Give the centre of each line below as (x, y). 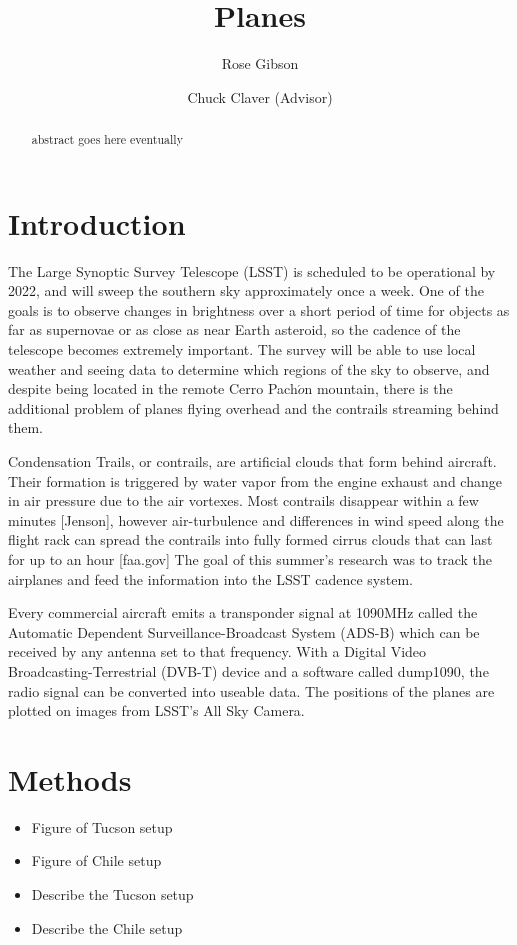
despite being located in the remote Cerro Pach (153, 388)
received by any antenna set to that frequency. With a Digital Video (217, 651)
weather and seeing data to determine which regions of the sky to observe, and (249, 368)
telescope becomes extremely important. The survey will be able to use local (242, 349)
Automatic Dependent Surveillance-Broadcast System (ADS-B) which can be (244, 631)
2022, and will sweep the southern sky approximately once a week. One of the (246, 290)
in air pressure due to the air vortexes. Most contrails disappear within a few (243, 500)
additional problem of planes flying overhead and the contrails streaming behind (253, 407)
